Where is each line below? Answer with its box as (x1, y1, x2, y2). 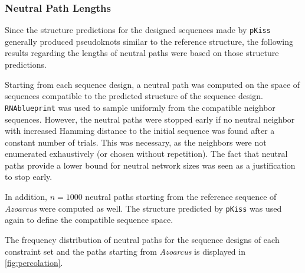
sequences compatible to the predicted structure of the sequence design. (5, 90, 263, 102)
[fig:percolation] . (5, 256, 63, 269)
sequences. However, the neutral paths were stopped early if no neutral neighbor (5, 113, 295, 125)
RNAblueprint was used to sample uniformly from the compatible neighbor (5, 101, 276, 113)
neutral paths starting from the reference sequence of (85, 190, 277, 203)
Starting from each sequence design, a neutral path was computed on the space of (5, 78, 300, 90)
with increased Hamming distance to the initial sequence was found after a (5, 124, 275, 137)
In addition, (5, 190, 47, 203)
